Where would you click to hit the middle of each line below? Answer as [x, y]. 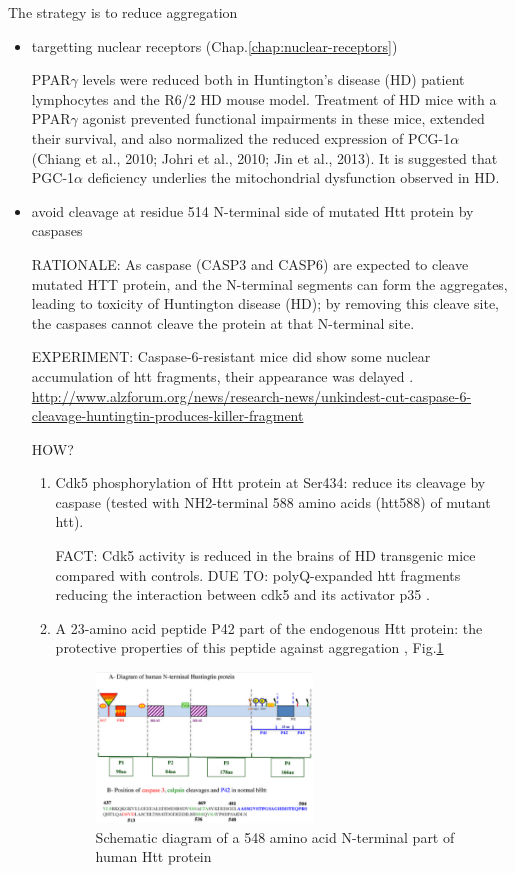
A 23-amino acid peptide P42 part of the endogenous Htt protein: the [269, 627]
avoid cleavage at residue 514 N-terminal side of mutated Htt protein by [252, 210]
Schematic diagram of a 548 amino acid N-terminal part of [275, 836]
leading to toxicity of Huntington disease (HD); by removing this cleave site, [265, 303]
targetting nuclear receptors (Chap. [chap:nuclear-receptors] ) [214, 45]
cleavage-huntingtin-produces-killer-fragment [167, 415]
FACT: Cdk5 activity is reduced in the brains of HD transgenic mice [265, 555]
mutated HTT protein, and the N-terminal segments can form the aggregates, [269, 283]
